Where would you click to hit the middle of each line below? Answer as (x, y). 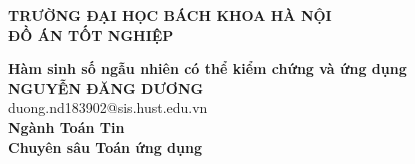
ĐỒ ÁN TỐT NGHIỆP (91, 34)
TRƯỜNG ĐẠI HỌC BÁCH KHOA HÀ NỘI (170, 15)
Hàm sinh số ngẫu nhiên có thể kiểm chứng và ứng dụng (207, 68)
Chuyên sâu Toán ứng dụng (105, 146)
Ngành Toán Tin (66, 126)
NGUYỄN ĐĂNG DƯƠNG (106, 87)
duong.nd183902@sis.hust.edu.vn (108, 107)
